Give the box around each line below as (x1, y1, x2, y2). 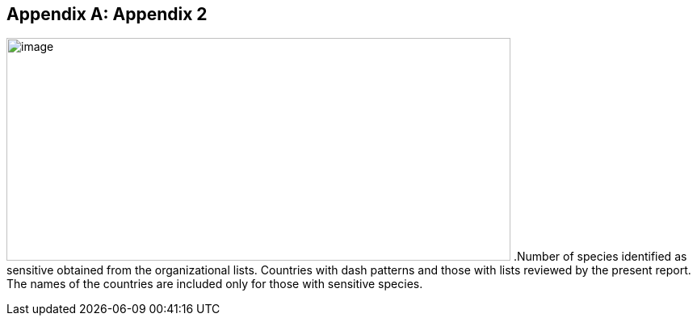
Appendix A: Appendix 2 (6, 4, 208, 24)
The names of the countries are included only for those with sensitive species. (6, 277, 423, 291)
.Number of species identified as (513, 249, 687, 264)
